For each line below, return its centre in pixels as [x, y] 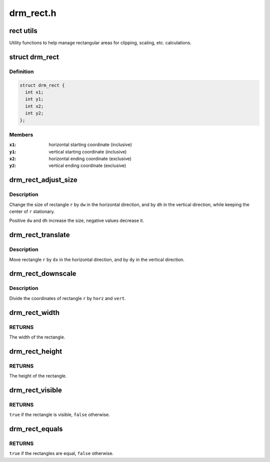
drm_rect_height [36, 351]
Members [21, 134]
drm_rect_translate [39, 235]
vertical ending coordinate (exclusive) [87, 165]
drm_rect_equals [36, 429]
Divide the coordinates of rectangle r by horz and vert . [67, 298]
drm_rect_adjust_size [43, 180]
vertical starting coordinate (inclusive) [88, 151]
